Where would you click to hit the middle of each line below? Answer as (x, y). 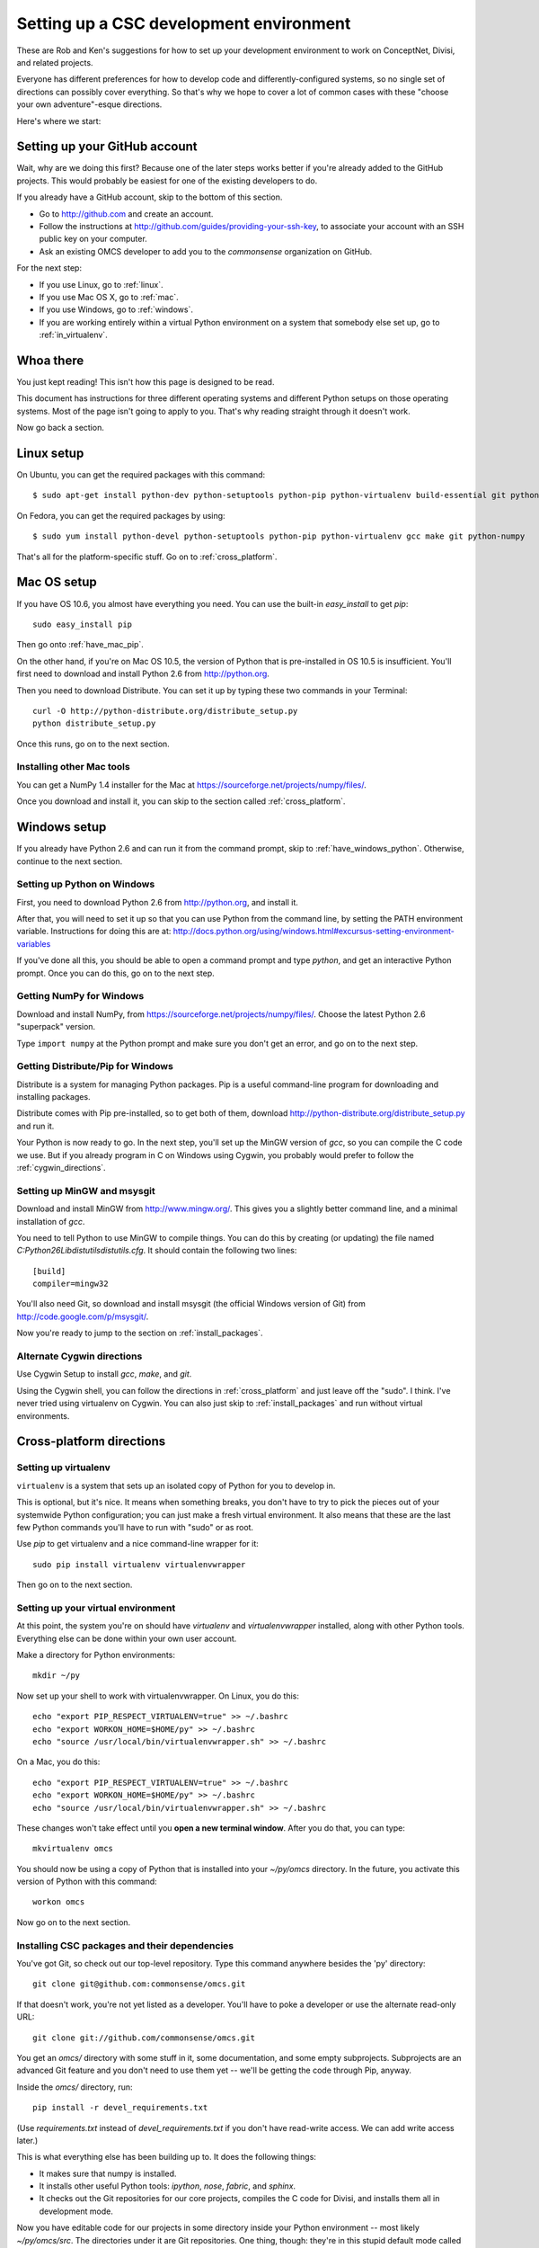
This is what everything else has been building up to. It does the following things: (166, 2157)
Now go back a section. (61, 428)
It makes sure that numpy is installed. (108, 2173)
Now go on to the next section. (74, 1922)
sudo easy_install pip (83, 624)
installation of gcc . (51, 1221)
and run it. (35, 1126)
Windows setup (62, 827)
